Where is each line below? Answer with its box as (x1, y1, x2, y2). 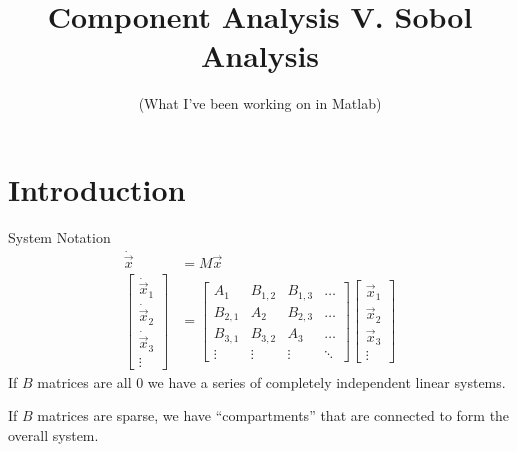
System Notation (8, 226, 111, 247)
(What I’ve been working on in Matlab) (138, 93, 382, 114)
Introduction (8, 168, 186, 209)
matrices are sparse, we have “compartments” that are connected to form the (37, 405, 510, 426)
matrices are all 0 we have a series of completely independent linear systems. (37, 371, 506, 392)
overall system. (8, 424, 99, 445)
